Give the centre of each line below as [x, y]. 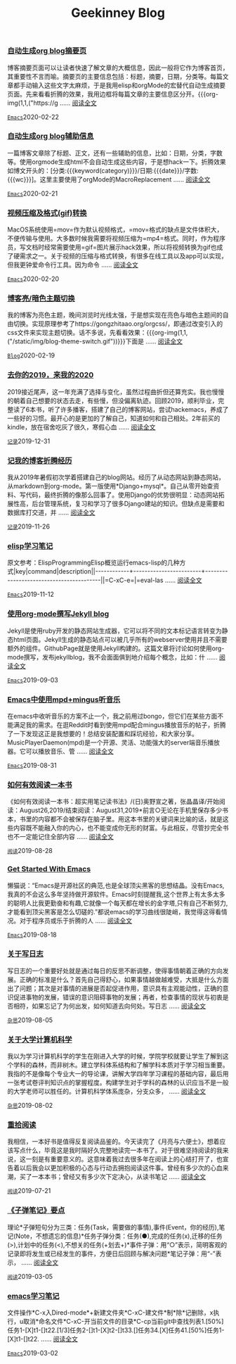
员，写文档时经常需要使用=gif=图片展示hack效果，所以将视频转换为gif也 [112, 247]
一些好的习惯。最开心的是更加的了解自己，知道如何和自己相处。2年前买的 [114, 418]
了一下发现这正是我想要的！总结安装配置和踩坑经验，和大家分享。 [103, 733]
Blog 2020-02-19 [31, 355]
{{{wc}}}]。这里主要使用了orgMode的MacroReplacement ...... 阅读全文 [109, 179]
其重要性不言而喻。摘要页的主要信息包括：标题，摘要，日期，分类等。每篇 [115, 76]
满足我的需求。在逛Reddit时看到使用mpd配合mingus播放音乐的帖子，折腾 [119, 725]
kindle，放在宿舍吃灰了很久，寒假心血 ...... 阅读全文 [81, 427]
